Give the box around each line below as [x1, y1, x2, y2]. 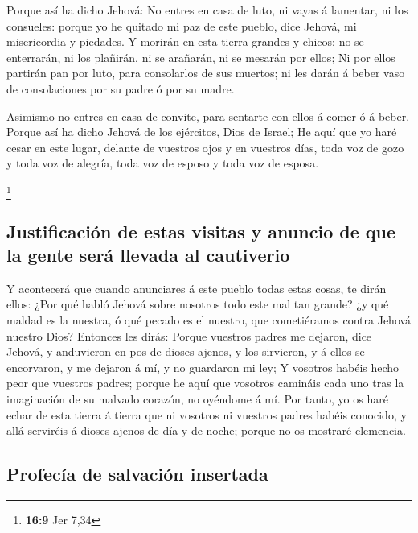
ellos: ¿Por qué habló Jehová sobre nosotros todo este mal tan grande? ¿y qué [6, 295, 389, 312]
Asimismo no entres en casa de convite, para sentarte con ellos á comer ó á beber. [6, 107, 410, 124]
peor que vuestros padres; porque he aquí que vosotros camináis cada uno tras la [6, 374, 404, 391]
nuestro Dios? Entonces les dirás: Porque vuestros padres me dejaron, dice [6, 327, 372, 344]
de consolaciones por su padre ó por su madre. [6, 80, 235, 97]
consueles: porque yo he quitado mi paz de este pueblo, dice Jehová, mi [6, 17, 357, 34]
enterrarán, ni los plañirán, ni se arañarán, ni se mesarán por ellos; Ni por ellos [6, 48, 395, 65]
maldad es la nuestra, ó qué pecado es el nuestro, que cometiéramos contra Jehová [6, 312, 412, 328]
